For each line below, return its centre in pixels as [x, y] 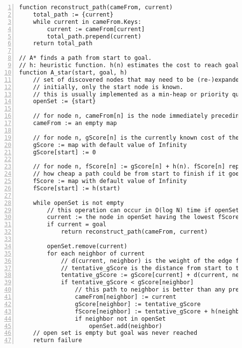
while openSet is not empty [78, 203]
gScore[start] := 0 [64, 152]
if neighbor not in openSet [120, 319]
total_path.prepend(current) [94, 36]
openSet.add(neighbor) [126, 326]
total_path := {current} [73, 14]
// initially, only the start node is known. [108, 87]
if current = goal [77, 225]
